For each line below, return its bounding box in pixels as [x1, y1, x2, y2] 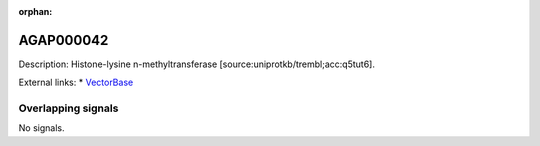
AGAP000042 [18, 31, 109, 49]
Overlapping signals [18, 101, 119, 115]
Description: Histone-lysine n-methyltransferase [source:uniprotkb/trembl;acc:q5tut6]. [18, 58, 375, 70]
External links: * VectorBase [18, 76, 134, 89]
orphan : [18, 6, 53, 17]
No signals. [18, 122, 65, 134]
